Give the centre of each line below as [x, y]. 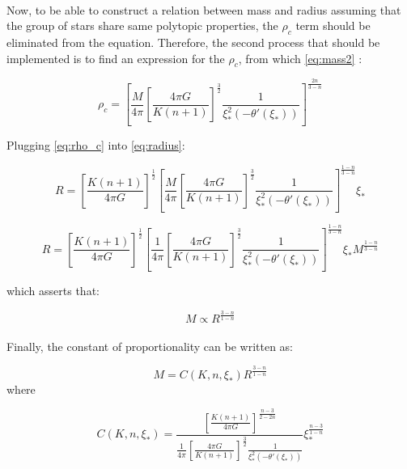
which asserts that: [53, 291]
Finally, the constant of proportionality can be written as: [150, 346]
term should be [333, 25]
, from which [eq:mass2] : [300, 58]
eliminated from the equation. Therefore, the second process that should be [193, 42]
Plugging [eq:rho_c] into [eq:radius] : [96, 145]
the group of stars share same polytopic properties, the [142, 25]
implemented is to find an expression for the [116, 58]
